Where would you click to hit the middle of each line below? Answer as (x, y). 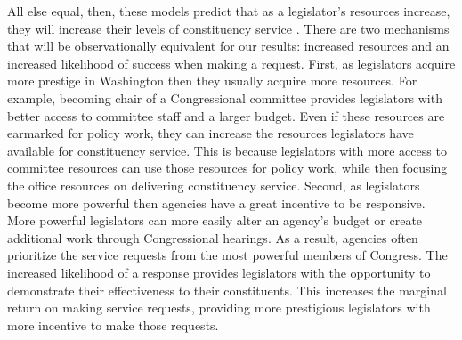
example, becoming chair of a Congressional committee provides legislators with (225, 97)
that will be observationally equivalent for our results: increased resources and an (228, 46)
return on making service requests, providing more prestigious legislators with (219, 308)
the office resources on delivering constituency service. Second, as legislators (214, 185)
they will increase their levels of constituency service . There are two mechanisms (228, 28)
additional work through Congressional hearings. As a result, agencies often (213, 237)
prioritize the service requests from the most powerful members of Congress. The (227, 255)
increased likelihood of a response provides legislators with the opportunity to (219, 272)
